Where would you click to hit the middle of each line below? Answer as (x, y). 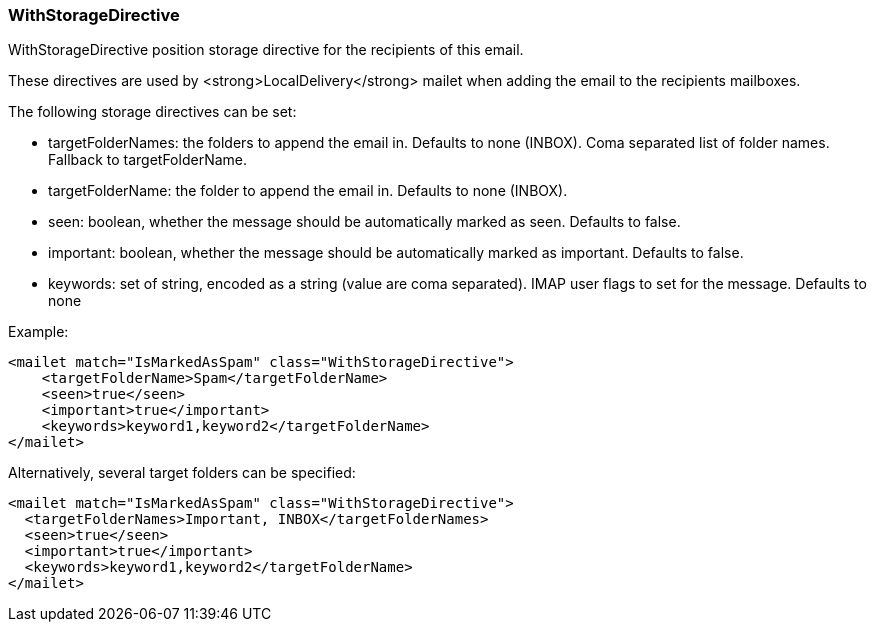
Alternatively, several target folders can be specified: (182, 473)
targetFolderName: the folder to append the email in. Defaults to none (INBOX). (308, 191)
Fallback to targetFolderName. (147, 160)
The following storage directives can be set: (152, 112)
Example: (38, 332)
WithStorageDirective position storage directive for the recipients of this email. (266, 50)
